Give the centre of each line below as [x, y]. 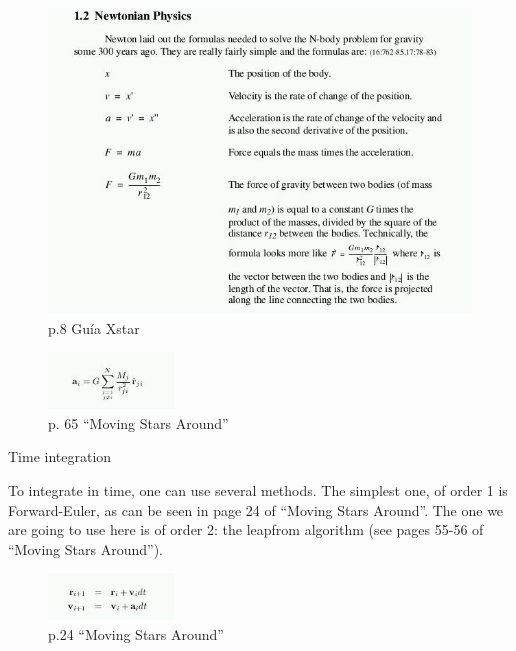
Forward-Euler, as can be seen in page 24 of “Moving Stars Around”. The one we [256, 509]
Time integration [60, 456]
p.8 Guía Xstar [94, 327]
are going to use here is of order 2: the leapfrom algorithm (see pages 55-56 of [246, 529]
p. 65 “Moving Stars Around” [138, 422]
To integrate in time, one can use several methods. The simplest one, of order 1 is [258, 489]
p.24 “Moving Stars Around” [136, 633]
